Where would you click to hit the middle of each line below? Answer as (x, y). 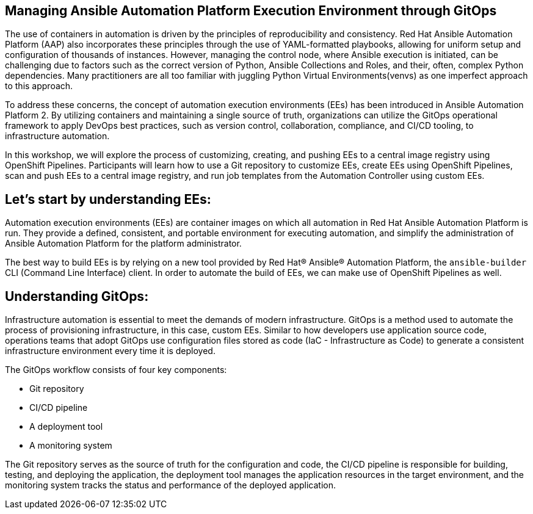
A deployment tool (66, 427)
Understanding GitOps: (77, 296)
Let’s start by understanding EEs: (108, 199)
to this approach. (39, 86)
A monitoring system (71, 446)
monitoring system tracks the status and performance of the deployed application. (170, 485)
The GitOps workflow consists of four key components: (116, 370)
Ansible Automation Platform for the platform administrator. (123, 244)
